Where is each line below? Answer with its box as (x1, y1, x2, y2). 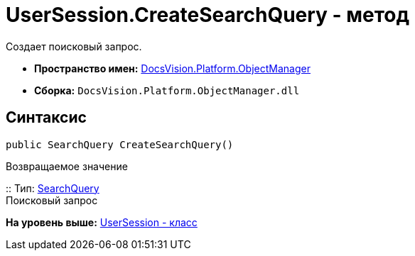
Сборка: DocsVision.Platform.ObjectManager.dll (34, 84, 300, 96)
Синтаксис (6, 108, 87, 127)
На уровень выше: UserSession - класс (6, 216, 198, 228)
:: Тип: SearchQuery (6, 182, 99, 194)
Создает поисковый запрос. (6, 40, 142, 52)
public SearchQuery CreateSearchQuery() (6, 138, 234, 150)
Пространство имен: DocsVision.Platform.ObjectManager (34, 62, 311, 74)
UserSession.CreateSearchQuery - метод (6, 3, 410, 27)
